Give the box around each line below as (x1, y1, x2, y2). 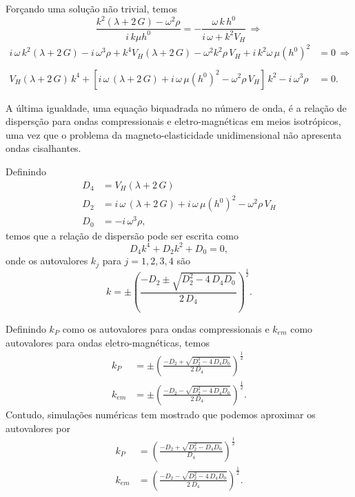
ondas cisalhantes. (6, 141, 81, 155)
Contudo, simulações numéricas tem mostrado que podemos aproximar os (6, 407, 316, 421)
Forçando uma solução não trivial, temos (6, 1, 177, 15)
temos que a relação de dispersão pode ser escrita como (6, 228, 239, 242)
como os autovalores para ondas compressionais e (62, 322, 270, 336)
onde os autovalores (6, 253, 88, 268)
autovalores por (6, 420, 70, 435)
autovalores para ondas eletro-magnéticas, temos (6, 335, 210, 349)
